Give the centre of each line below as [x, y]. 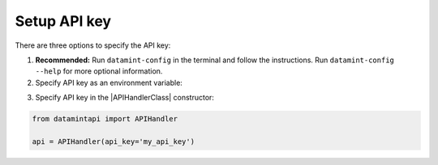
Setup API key [63, 21]
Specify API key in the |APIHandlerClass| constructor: [125, 98]
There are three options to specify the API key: [93, 45]
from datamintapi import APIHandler [105, 119]
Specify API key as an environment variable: [109, 82]
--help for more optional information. [99, 71]
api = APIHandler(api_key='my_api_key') [113, 141]
